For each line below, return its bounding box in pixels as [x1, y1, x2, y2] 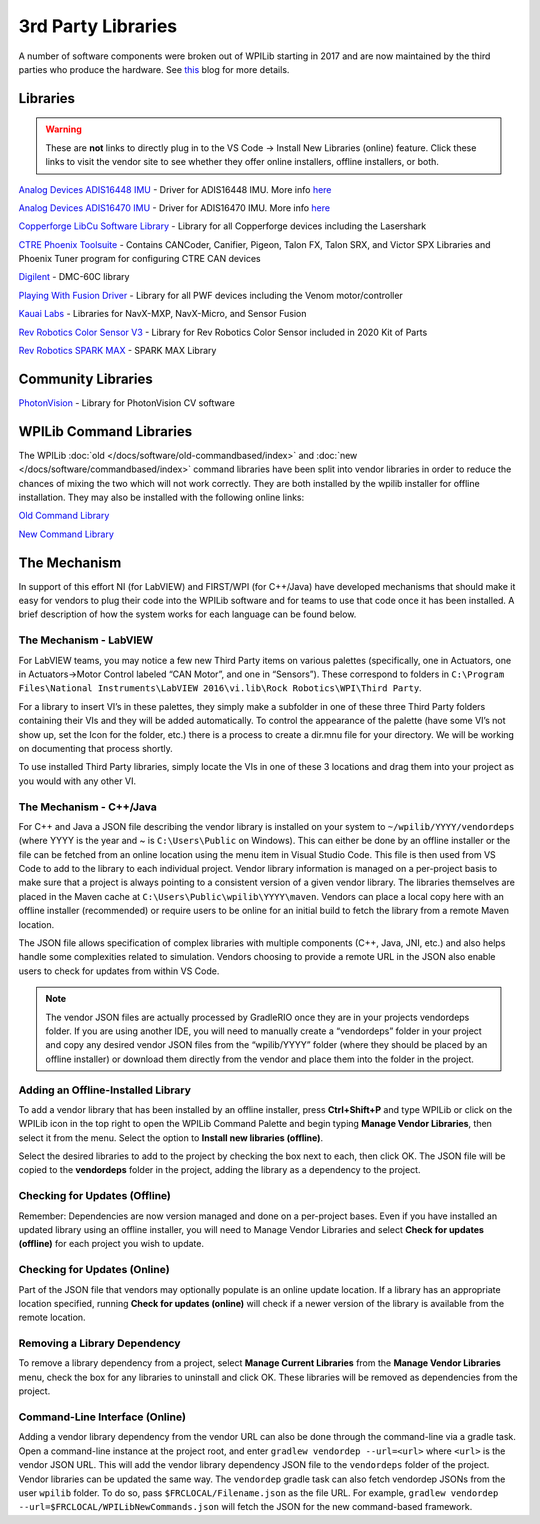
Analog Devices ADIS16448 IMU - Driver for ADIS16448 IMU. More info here [18, 183, 332, 195]
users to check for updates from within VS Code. [18, 965, 220, 977]
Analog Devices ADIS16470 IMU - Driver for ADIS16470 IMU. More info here [18, 201, 330, 214]
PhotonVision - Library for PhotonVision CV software [18, 396, 235, 409]
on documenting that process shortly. [18, 742, 174, 754]
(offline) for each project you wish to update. [18, 1238, 205, 1250]
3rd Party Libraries [18, 15, 178, 37]
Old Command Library [18, 510, 110, 522]
